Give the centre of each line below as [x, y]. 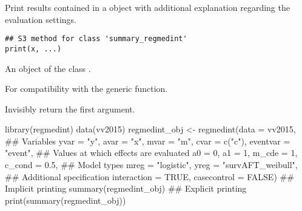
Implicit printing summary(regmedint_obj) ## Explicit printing [126, 188]
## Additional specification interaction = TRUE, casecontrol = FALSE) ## [149, 176]
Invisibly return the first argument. [70, 109]
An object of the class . [48, 68]
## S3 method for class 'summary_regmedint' [96, 39]
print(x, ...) [33, 49]
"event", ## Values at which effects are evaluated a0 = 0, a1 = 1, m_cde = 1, [151, 153]
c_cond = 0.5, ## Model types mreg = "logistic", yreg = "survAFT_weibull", [151, 165]
